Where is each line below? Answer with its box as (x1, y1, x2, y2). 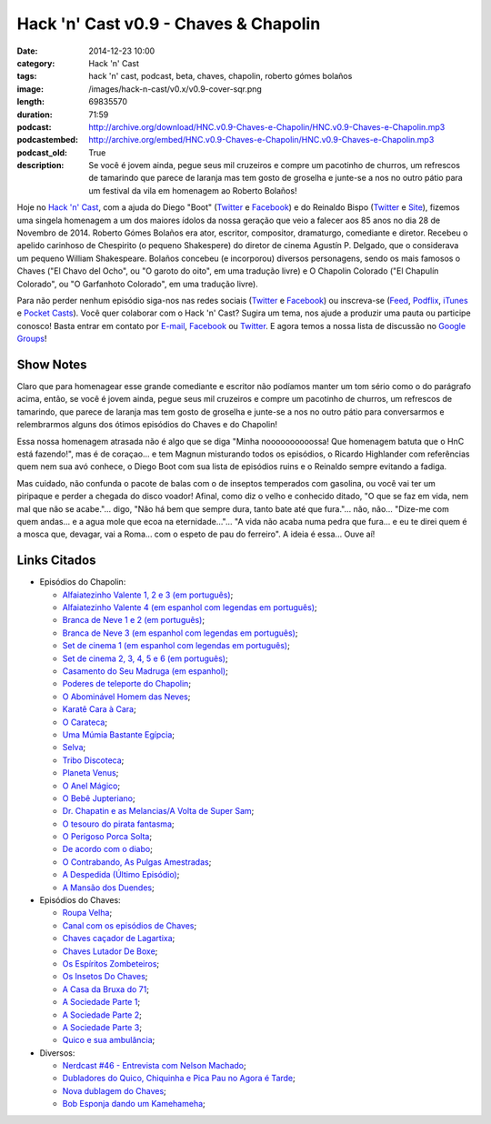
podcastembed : (16, 135, 79, 146)
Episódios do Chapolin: (39, 577, 126, 587)
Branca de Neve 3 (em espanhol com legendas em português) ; (62, 627, 298, 638)
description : (16, 160, 65, 171)
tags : (16, 71, 37, 82)
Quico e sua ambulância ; (62, 1035, 155, 1046)
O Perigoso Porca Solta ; (62, 831, 153, 842)
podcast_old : (16, 146, 68, 158)
